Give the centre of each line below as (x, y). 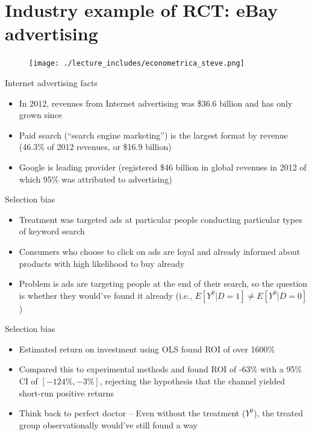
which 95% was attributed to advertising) (95, 179)
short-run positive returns (66, 393)
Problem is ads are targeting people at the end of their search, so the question (163, 283)
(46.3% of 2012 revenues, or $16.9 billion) (95, 147)
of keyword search (52, 231)
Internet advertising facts (51, 82)
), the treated (278, 413)
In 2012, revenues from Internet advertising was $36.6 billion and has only (156, 103)
